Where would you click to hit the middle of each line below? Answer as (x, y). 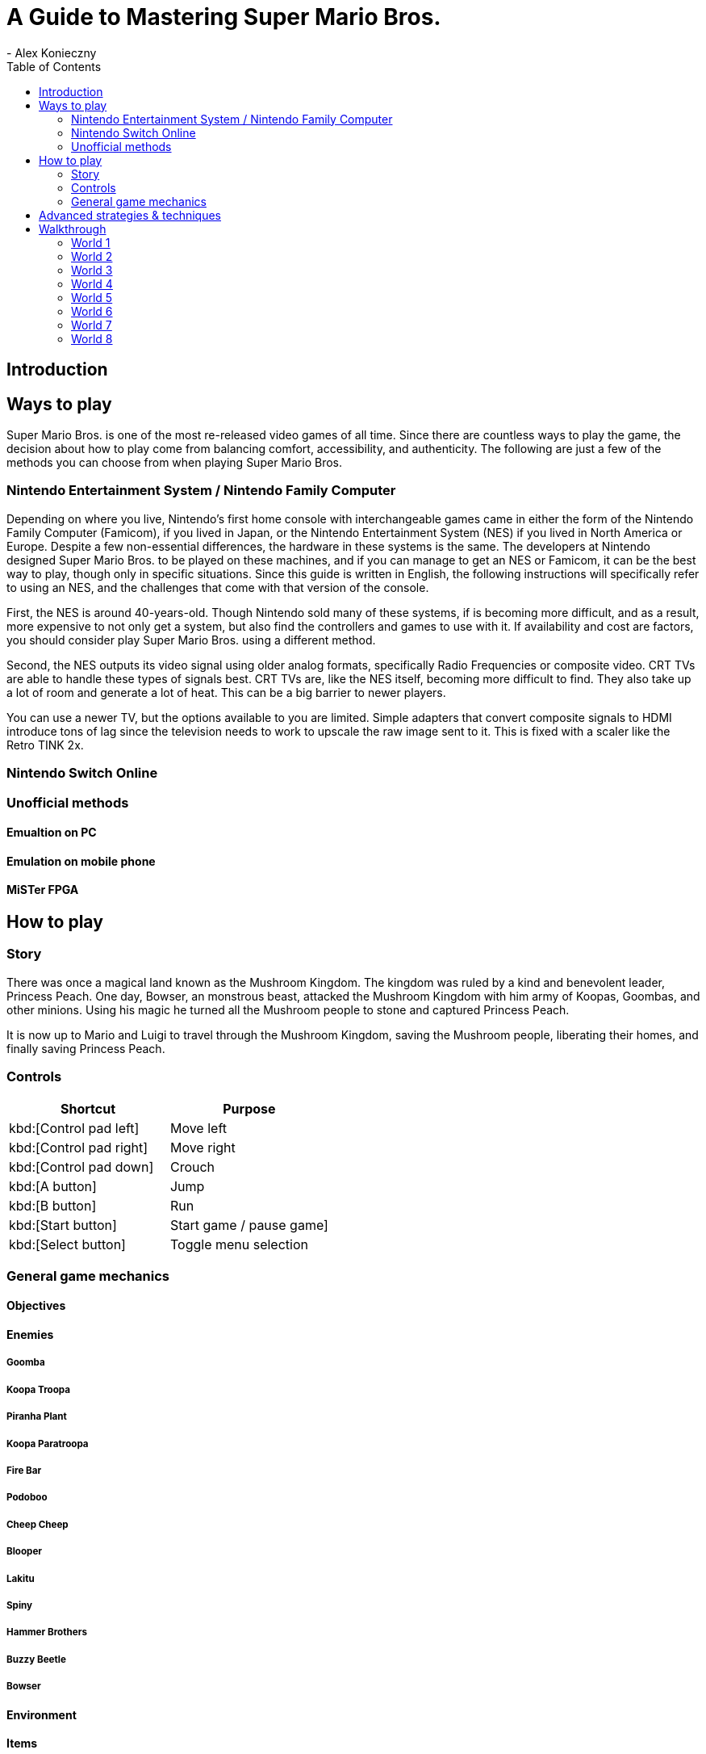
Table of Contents (54, 66)
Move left (198, 1128)
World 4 (92, 283)
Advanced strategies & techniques (130, 215)
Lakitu (21, 1578)
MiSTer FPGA (43, 890)
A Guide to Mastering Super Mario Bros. (224, 17)
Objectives (36, 1306)
